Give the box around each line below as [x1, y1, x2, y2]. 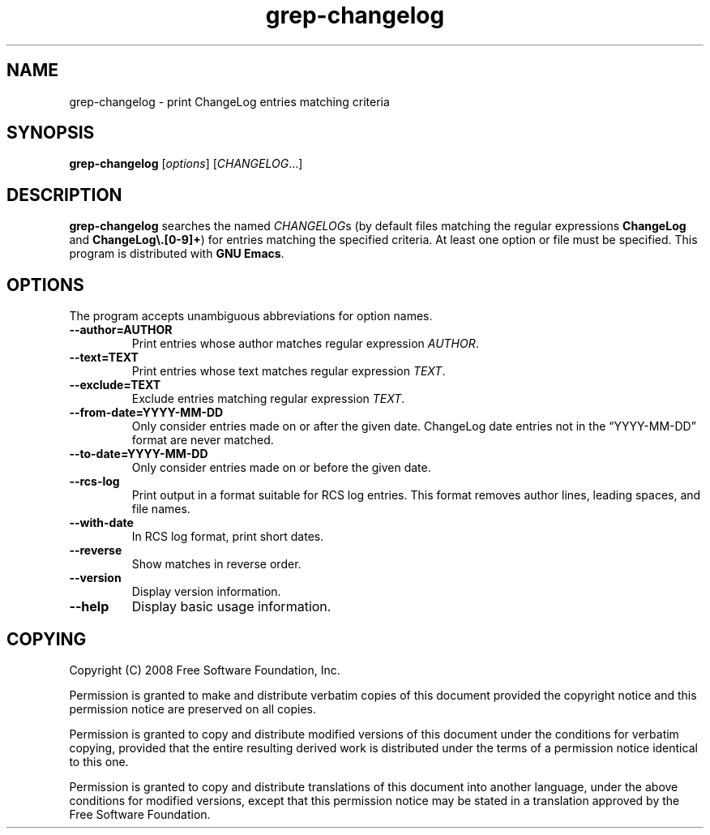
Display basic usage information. [131, 598, 331, 615]
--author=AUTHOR [69, 323, 173, 337]
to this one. [69, 754, 129, 769]
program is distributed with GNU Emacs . [69, 246, 284, 261]
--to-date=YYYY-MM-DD [69, 447, 208, 461]
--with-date [69, 516, 134, 530]
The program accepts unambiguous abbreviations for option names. [69, 309, 433, 323]
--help [69, 598, 109, 615]
